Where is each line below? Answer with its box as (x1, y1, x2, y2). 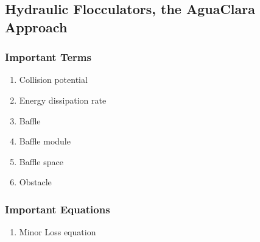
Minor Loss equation (19, 226, 96, 238)
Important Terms (5, 49, 91, 65)
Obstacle (19, 176, 52, 188)
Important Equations (5, 201, 110, 216)
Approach (5, 17, 68, 36)
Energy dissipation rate (19, 93, 107, 106)
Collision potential (19, 73, 88, 86)
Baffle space (19, 155, 63, 168)
